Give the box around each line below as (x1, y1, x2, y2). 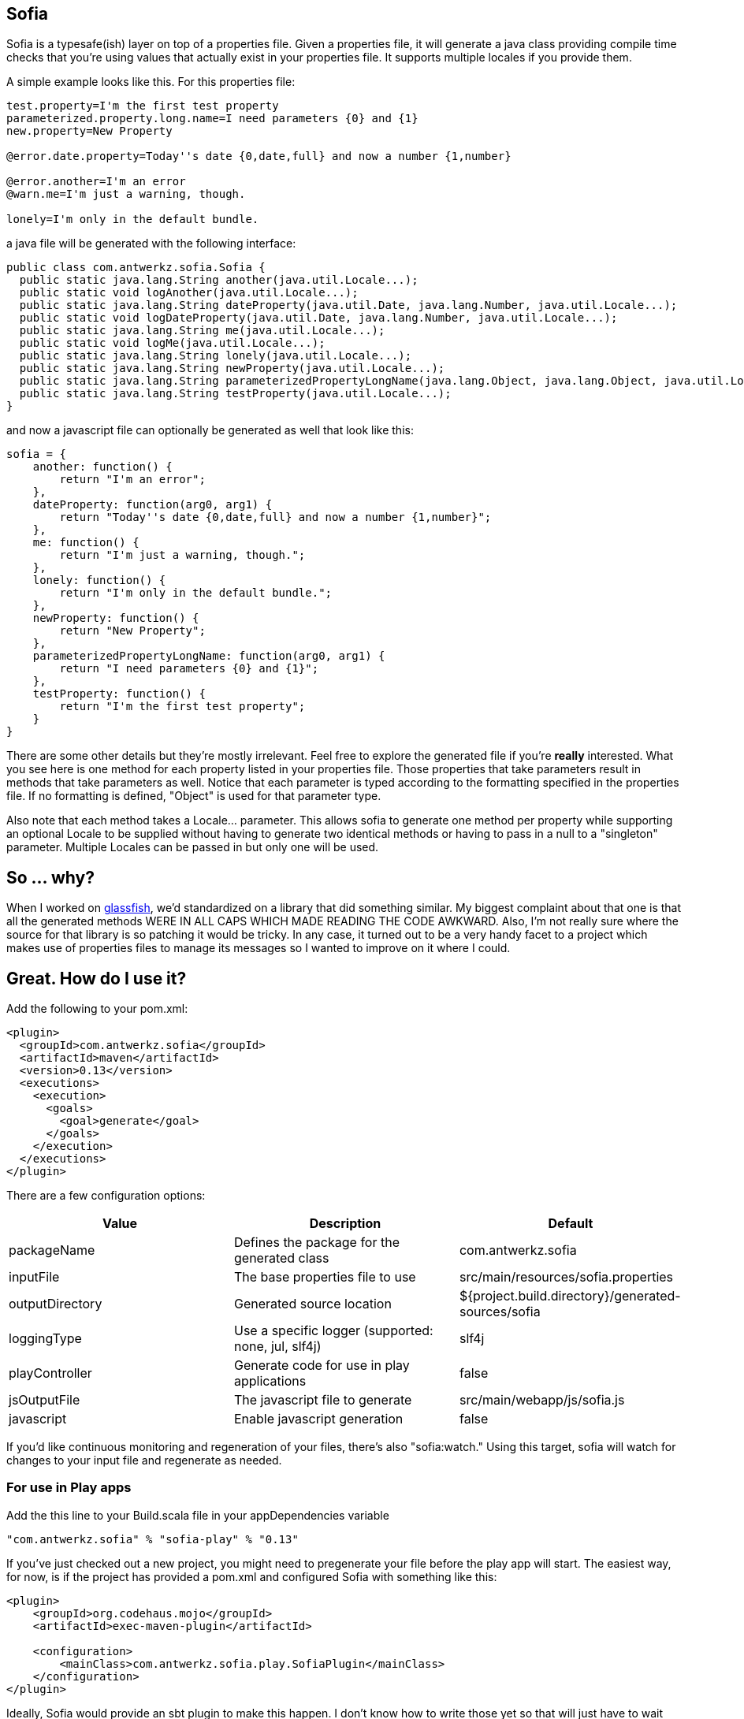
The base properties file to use (233, 1269, 416, 1286)
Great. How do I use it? (6, 968, 187, 988)
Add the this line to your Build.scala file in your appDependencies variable (6, 1508, 389, 1522)
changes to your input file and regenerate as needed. (6, 1453, 282, 1468)
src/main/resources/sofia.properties (459, 1269, 674, 1286)
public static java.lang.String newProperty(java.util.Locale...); (19, 362, 445, 375)
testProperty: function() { (32, 687, 206, 701)
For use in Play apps (6, 1479, 132, 1496)
